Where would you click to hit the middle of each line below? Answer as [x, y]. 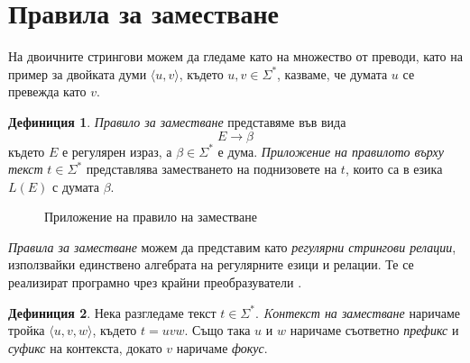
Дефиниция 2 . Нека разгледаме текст [112, 312]
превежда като [47, 91]
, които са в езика [394, 169]
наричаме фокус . [222, 347]
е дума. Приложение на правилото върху [331, 151]
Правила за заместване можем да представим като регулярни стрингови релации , [232, 246]
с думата [76, 186]
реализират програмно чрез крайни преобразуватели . [155, 282]
